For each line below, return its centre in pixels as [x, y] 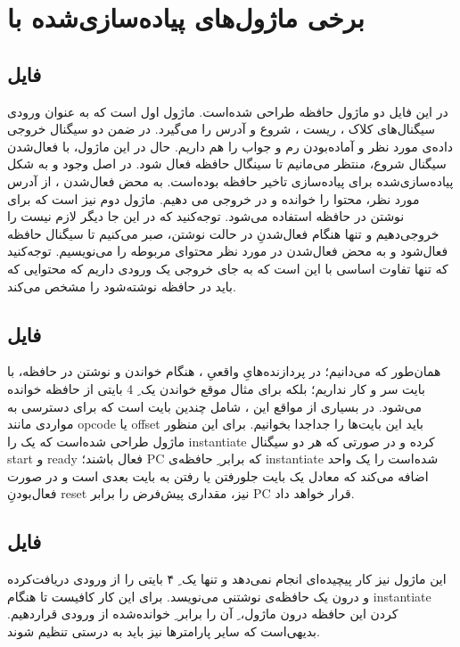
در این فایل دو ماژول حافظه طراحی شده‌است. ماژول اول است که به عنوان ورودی [228, 111]
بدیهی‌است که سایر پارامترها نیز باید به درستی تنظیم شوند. [164, 631]
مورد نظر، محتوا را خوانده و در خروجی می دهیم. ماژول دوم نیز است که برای [214, 198]
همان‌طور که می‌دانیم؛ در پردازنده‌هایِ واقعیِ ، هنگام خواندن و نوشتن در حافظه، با [224, 371]
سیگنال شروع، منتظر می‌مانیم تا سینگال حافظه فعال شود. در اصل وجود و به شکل [227, 164]
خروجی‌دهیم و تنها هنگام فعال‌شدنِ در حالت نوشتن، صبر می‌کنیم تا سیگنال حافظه [223, 233]
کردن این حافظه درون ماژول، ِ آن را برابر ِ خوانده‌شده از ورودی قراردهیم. [203, 614]
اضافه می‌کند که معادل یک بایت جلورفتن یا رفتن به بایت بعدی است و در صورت [218, 475]
